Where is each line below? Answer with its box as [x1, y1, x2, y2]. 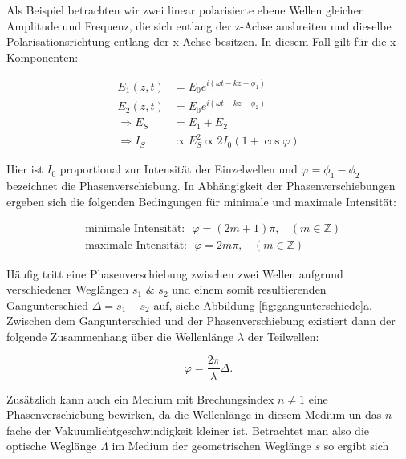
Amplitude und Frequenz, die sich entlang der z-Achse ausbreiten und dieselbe [6, 17, 392, 34]
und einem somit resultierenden [172, 281, 327, 298]
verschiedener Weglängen [6, 281, 129, 298]
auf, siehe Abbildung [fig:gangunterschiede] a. [153, 296, 372, 313]
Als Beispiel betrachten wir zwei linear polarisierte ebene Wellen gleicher [6, 2, 363, 18]
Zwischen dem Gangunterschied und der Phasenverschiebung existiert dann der [6, 312, 396, 329]
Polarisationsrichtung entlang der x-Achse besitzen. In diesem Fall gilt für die [6, 33, 387, 50]
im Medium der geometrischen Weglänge [112, 437, 311, 454]
